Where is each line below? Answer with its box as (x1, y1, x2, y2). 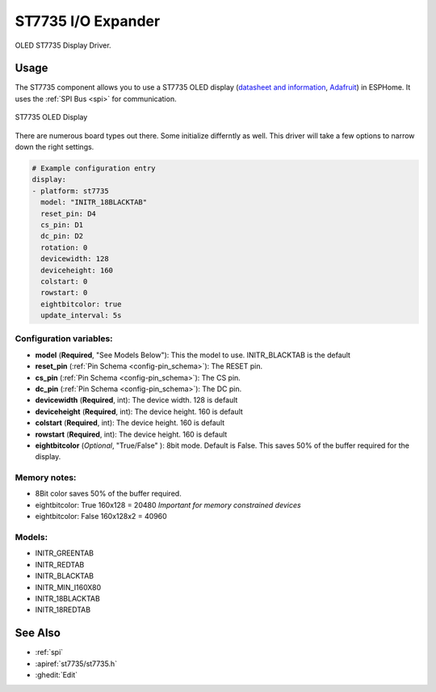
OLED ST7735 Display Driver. (15, 40, 112, 50)
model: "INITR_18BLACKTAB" (40, 198, 148, 207)
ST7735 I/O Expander (15, 12, 161, 30)
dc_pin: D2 (40, 231, 84, 241)
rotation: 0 (40, 243, 88, 252)
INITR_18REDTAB (35, 605, 91, 614)
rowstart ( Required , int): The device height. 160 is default (35, 429, 228, 439)
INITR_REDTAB (35, 559, 85, 569)
